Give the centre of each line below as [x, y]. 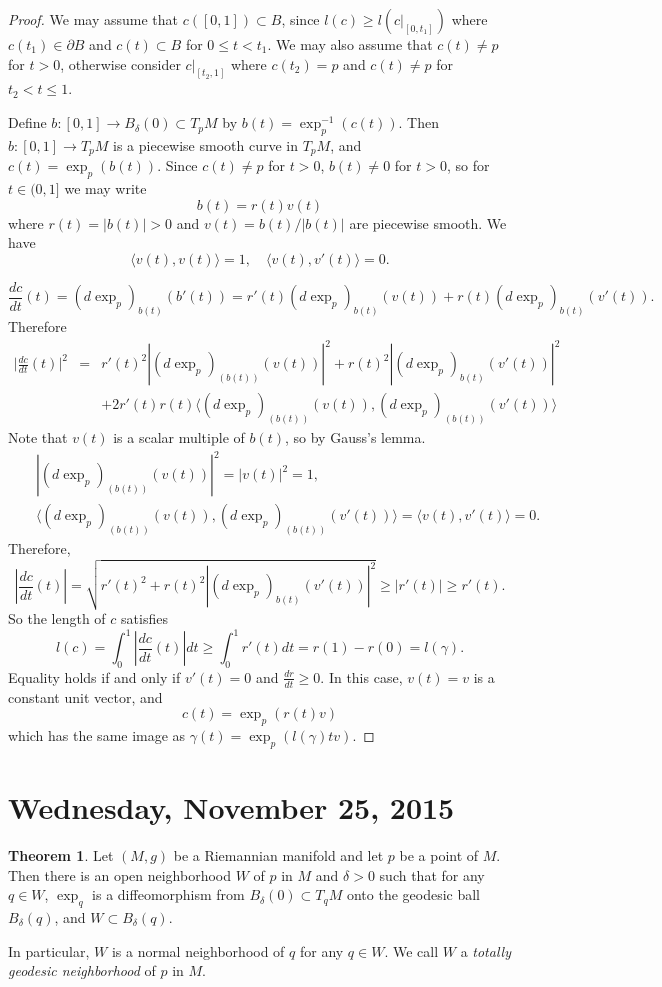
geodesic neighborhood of [82, 970]
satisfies [144, 618]
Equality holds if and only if [94, 676]
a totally [485, 950]
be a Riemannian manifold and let [278, 855]
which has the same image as [97, 735]
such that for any [432, 874]
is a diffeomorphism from [168, 894]
